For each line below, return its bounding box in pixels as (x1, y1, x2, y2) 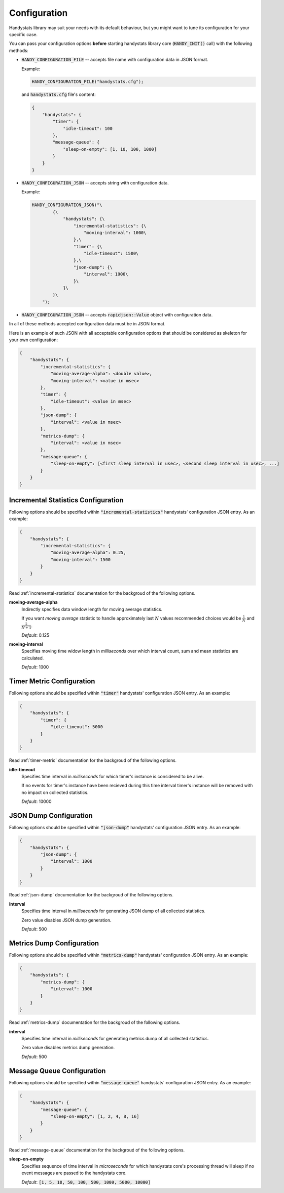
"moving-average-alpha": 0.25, (50, 550, 127, 556)
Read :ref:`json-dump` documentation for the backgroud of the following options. (9, 892, 174, 898)
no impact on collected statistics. (21, 789, 89, 795)
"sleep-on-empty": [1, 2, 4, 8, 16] (50, 1113, 140, 1119)
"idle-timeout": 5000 (50, 724, 103, 730)
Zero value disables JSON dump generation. (21, 917, 112, 923)
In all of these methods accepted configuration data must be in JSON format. (9, 321, 166, 327)
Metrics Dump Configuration (9, 939, 99, 947)
